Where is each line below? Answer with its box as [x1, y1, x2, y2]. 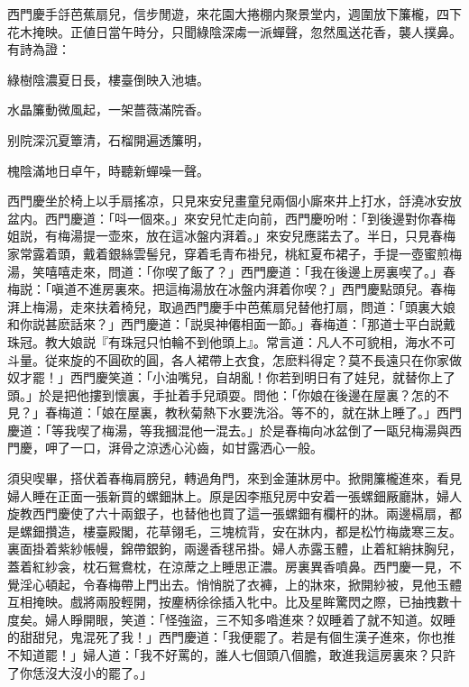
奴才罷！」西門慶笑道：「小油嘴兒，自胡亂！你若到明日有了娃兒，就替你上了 [7, 368, 455, 387]
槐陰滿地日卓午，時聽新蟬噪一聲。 [7, 160, 209, 179]
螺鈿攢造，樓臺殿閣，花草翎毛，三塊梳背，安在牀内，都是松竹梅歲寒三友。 [19, 521, 462, 540]
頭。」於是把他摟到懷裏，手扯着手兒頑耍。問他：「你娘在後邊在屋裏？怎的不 [7, 385, 449, 404]
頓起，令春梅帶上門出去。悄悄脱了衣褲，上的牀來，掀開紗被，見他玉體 [44, 574, 462, 593]
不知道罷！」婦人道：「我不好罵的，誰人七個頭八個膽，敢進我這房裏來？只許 [7, 646, 455, 664]
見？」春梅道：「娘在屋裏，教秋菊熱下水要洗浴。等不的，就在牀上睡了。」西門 [7, 403, 462, 422]
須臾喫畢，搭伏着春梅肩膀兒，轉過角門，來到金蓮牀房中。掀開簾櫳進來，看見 [7, 469, 462, 488]
